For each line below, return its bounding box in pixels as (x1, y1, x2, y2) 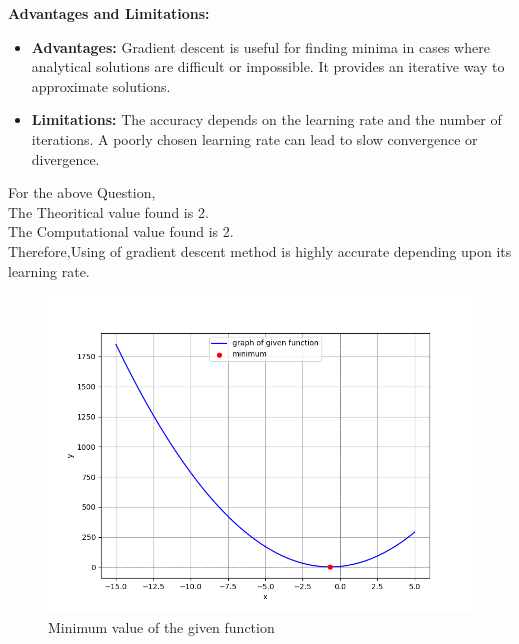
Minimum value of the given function (48, 616, 275, 637)
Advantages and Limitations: (8, 3, 210, 23)
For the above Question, (8, 182, 156, 203)
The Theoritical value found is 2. (8, 201, 209, 222)
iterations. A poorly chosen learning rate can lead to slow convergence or (31, 128, 478, 149)
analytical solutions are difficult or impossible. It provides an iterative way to (31, 56, 505, 77)
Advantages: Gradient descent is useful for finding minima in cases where (31, 36, 490, 57)
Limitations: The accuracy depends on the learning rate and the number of (31, 109, 502, 130)
